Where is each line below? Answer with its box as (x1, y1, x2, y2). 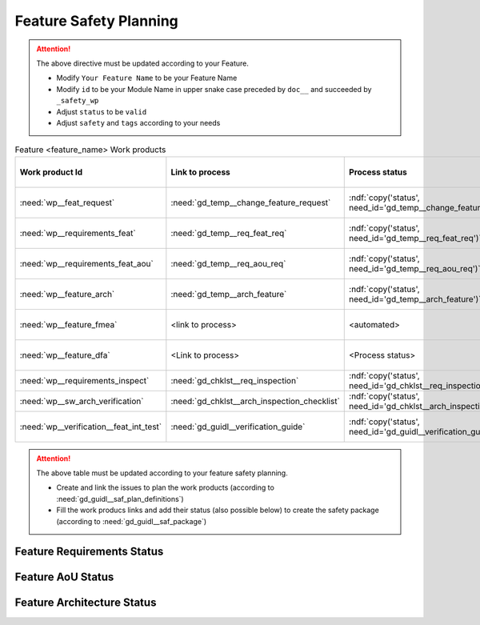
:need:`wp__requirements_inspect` (19, 375, 150, 386)
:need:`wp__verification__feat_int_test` (19, 421, 162, 432)
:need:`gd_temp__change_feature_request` (170, 197, 331, 208)
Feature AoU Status (14, 571, 114, 584)
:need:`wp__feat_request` (19, 197, 115, 208)
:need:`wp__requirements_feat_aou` (19, 258, 154, 269)
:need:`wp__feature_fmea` (19, 319, 118, 330)
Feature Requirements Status (14, 545, 164, 559)
